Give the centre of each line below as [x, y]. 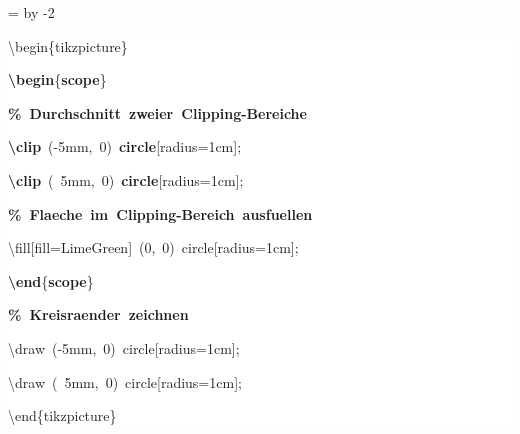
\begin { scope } [57, 79]
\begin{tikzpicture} [68, 45]
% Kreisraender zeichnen [98, 314]
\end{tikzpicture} [62, 415]
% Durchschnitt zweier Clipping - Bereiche [157, 112]
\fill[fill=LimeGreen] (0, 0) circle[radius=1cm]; [153, 247]
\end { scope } [51, 280]
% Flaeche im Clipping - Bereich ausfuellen [160, 213]
